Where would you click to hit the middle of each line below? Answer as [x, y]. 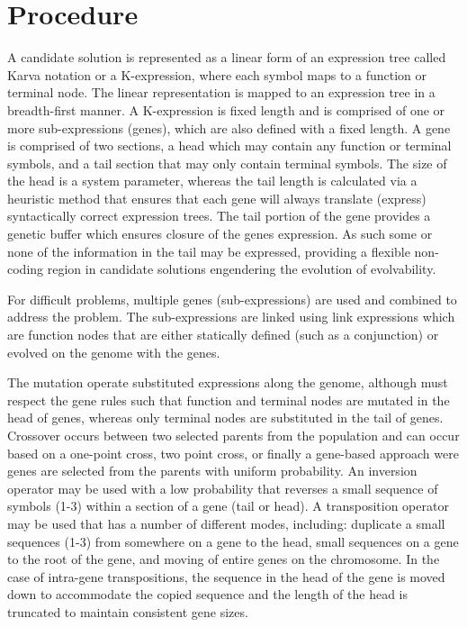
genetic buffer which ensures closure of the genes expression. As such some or [220, 234]
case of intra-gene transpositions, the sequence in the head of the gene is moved [226, 576]
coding [26, 269]
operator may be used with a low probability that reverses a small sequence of [223, 488]
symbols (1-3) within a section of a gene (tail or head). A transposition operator [228, 506]
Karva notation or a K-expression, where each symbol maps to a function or [217, 74]
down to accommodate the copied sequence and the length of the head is [208, 594]
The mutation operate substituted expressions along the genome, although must [228, 382]
